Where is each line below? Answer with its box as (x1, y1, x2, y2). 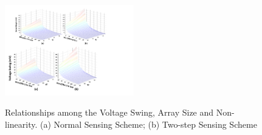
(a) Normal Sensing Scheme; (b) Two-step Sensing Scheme (40, 118, 257, 131)
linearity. (5, 118, 38, 131)
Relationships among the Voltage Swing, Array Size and (5, 106, 214, 119)
